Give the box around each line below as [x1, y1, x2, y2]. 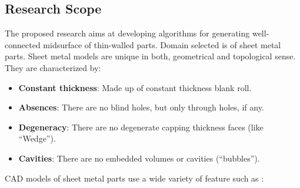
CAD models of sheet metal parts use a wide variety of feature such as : [5, 172, 264, 184]
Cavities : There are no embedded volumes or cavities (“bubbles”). [18, 152, 260, 164]
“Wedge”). [18, 132, 56, 145]
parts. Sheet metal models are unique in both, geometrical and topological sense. [5, 50, 296, 62]
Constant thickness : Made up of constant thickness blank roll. [18, 81, 252, 93]
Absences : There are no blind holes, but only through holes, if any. [18, 101, 264, 113]
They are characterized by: [5, 61, 101, 73]
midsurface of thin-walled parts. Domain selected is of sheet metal [43, 38, 281, 51]
